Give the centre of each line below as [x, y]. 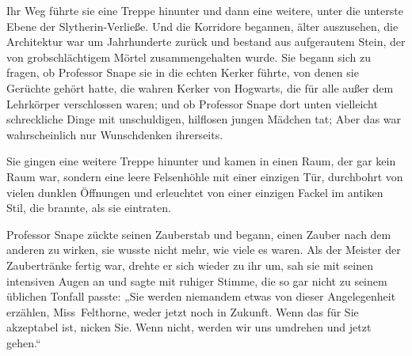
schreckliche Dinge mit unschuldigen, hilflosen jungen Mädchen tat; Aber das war [204, 119]
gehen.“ [24, 342]
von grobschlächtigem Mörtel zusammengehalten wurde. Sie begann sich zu [189, 57]
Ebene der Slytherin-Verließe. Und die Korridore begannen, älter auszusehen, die [202, 26]
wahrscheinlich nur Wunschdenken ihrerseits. [115, 134]
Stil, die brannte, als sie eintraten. [89, 208]
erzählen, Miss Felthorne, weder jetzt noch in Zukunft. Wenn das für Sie [183, 311]
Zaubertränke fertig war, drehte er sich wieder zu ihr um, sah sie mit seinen [190, 265]
